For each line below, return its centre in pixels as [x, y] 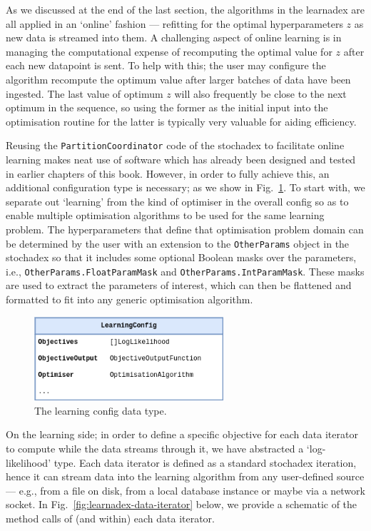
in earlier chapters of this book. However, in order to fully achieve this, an [168, 173]
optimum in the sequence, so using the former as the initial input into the [167, 107]
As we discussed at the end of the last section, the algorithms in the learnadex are [185, 9]
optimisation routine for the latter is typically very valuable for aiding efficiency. [181, 121]
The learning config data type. [101, 410]
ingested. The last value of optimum [85, 93]
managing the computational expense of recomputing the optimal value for [169, 51]
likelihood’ [29, 462]
